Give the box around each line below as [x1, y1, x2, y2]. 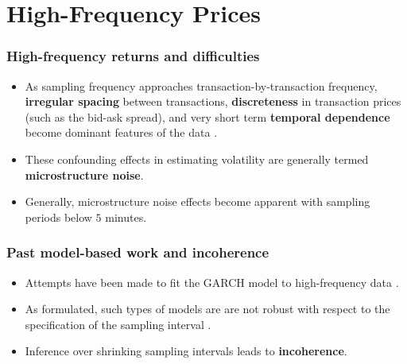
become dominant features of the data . [25, 124, 218, 141]
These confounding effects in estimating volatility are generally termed [25, 150, 369, 167]
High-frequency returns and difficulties [6, 46, 260, 66]
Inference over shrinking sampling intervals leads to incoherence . [25, 343, 347, 359]
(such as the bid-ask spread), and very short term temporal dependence [25, 108, 390, 125]
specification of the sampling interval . [25, 316, 211, 332]
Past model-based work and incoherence [6, 242, 269, 262]
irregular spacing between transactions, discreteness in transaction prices [25, 93, 401, 110]
